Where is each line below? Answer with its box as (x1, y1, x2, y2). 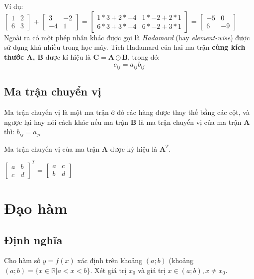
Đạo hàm (4, 197, 68, 218)
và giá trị (138, 265, 166, 275)
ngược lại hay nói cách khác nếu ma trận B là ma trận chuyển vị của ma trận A (4, 116, 250, 127)
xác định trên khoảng (77, 255, 143, 266)
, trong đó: (127, 51, 160, 62)
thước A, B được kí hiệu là (4, 51, 91, 62)
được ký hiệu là (110, 143, 158, 154)
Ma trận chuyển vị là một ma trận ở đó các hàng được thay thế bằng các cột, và (4, 107, 250, 117)
